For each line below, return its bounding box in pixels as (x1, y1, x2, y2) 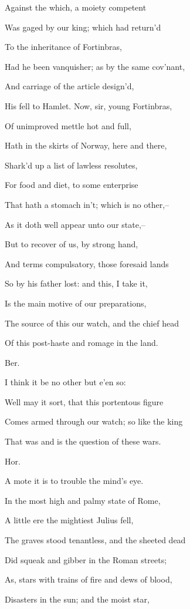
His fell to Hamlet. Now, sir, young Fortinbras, (5, 99, 172, 112)
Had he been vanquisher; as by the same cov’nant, (5, 60, 185, 72)
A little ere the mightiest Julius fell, (5, 514, 134, 526)
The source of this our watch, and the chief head (5, 317, 179, 329)
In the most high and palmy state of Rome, (5, 494, 161, 506)
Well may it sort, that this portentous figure (5, 395, 164, 408)
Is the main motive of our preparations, (5, 297, 147, 309)
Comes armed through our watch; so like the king (5, 415, 183, 428)
